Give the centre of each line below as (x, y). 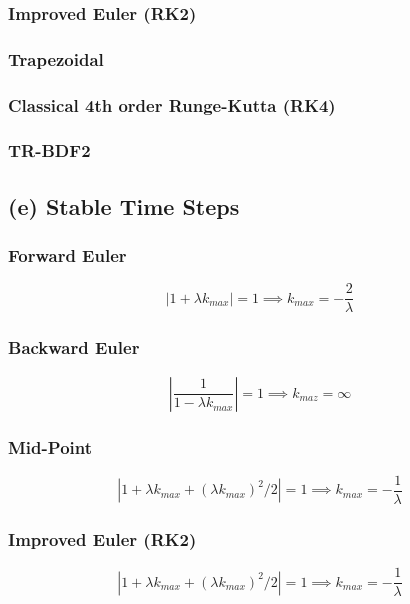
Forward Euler (67, 255)
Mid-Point (50, 446)
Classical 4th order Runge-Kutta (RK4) (172, 104)
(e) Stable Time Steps (124, 205)
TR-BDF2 (49, 150)
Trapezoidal (56, 58)
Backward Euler (74, 347)
